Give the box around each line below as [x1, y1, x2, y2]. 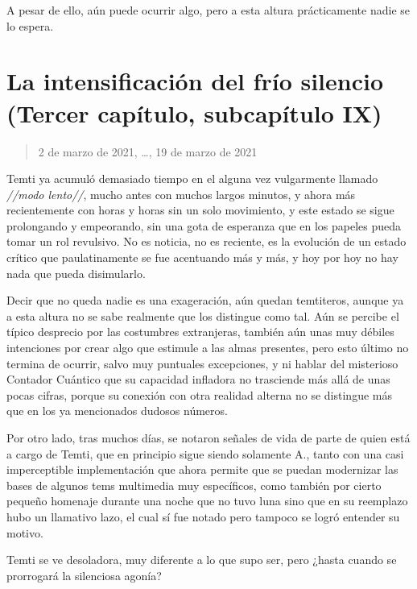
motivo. [6, 524, 43, 541]
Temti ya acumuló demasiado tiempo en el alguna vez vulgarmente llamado [6, 170, 378, 187]
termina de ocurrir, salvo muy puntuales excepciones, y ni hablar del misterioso [6, 355, 398, 371]
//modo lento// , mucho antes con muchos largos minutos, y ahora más [6, 185, 356, 202]
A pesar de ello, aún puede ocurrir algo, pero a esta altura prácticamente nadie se [6, 2, 410, 18]
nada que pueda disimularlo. [6, 264, 146, 281]
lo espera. [6, 17, 54, 34]
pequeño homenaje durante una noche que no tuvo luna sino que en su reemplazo [6, 492, 408, 509]
